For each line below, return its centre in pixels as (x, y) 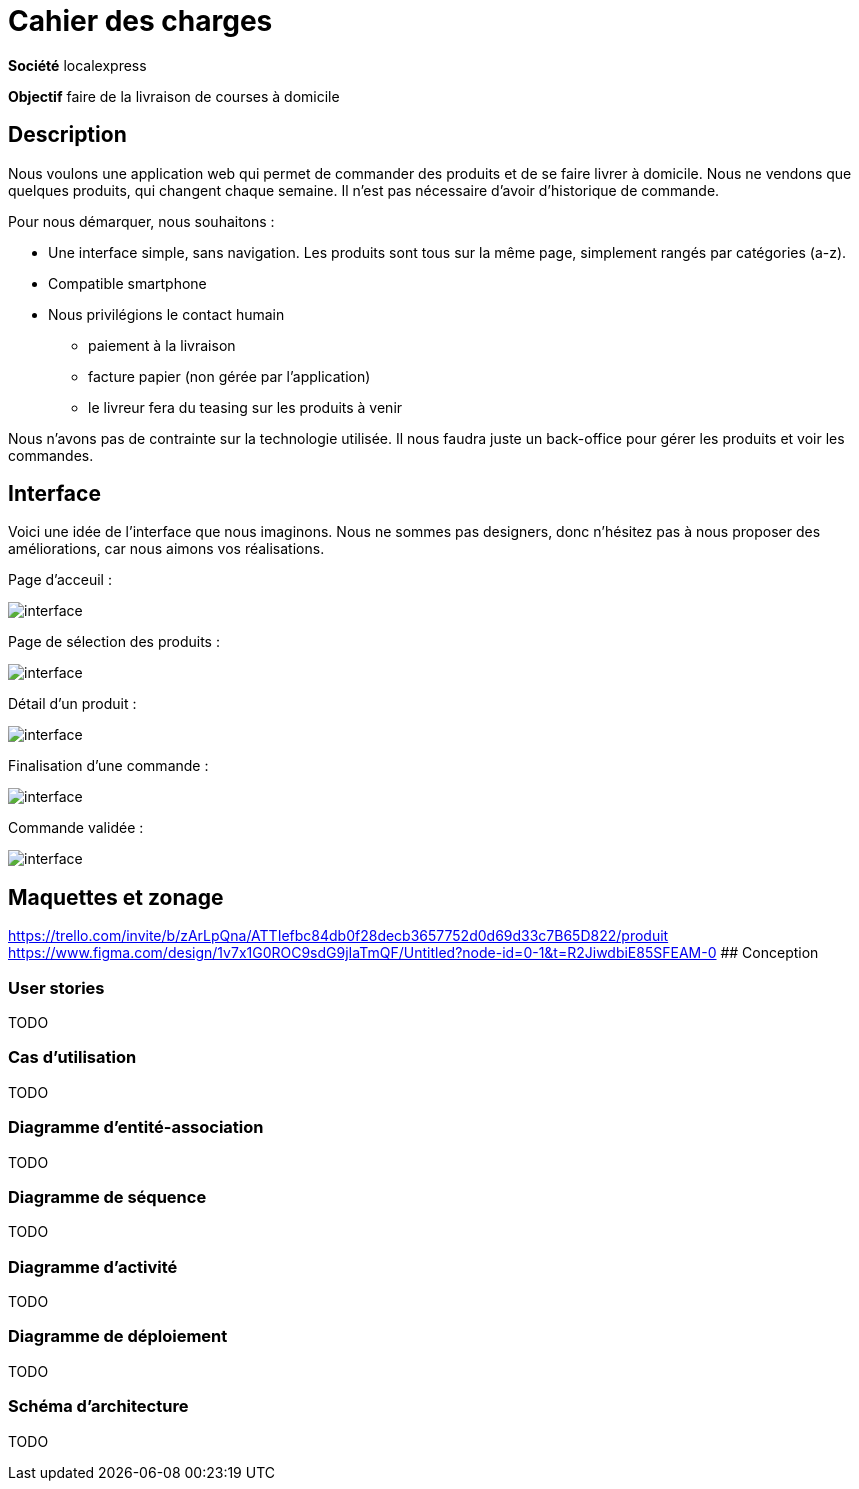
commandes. (51, 455)
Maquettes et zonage (116, 897)
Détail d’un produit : (72, 704)
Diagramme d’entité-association (136, 1127)
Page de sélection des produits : (114, 642)
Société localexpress (77, 65)
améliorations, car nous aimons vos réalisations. (166, 549)
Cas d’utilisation (72, 1057)
